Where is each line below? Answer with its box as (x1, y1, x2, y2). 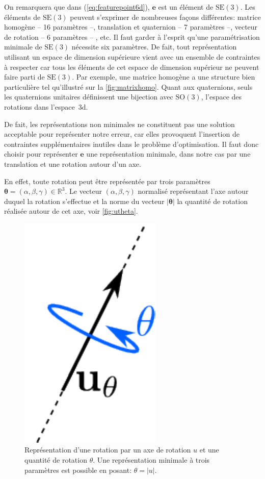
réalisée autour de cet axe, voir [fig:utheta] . (4, 206, 138, 216)
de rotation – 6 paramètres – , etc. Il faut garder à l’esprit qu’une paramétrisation (4, 31, 260, 42)
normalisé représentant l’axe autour (138, 186, 249, 196)
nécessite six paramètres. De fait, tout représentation (71, 41, 237, 52)
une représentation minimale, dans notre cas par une (86, 148, 251, 159)
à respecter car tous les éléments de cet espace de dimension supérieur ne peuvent (4, 61, 259, 72)
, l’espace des (201, 91, 242, 102)
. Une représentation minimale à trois (93, 455, 210, 465)
